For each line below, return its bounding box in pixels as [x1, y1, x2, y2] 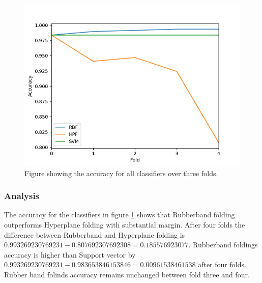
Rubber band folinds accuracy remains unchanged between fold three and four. [4, 269, 250, 279]
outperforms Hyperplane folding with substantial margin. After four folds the [4, 219, 245, 230]
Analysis [4, 189, 40, 202]
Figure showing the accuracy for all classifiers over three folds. [24, 167, 218, 178]
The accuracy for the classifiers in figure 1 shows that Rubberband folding [4, 209, 235, 220]
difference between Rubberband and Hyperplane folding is [4, 229, 185, 240]
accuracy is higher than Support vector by [4, 249, 136, 260]
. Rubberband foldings [188, 239, 258, 250]
